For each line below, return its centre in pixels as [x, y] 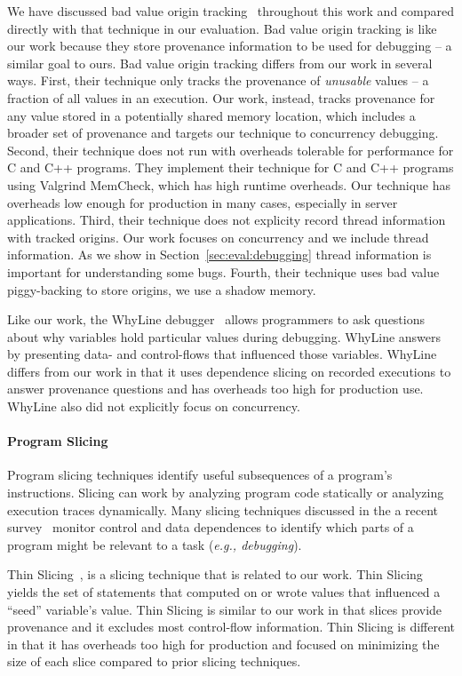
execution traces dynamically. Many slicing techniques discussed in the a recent [223, 509]
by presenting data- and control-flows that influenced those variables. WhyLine [222, 354]
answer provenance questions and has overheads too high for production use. [215, 389]
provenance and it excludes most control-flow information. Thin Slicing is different [231, 627]
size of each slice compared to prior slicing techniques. [154, 661]
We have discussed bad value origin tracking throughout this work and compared [231, 11]
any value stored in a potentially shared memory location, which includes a [211, 115]
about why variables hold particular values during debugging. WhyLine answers [224, 336]
